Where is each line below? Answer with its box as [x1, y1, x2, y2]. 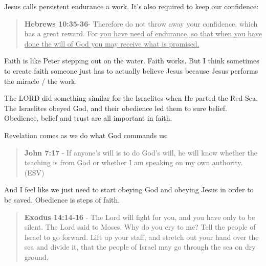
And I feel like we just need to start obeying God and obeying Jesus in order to [4, 184, 254, 195]
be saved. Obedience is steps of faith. [4, 194, 120, 205]
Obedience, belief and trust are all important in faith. [4, 113, 172, 123]
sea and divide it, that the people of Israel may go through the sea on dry [24, 241, 256, 252]
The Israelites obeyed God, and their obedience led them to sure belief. [4, 102, 227, 113]
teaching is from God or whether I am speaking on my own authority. [24, 157, 243, 168]
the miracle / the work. [4, 75, 77, 86]
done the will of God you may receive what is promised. [24, 38, 199, 49]
